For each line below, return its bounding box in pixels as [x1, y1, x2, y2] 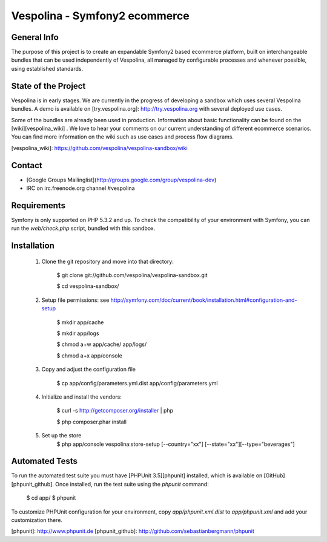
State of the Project [11, 80, 86, 91]
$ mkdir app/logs [56, 330, 99, 337]
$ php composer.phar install [56, 418, 127, 425]
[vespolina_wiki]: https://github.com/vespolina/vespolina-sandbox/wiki [11, 144, 188, 151]
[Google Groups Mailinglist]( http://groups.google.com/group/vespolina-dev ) [26, 176, 217, 183]
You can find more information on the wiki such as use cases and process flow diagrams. [11, 133, 234, 140]
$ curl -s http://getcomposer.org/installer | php [56, 407, 174, 414]
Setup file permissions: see [41, 296, 110, 304]
